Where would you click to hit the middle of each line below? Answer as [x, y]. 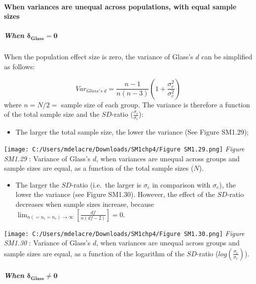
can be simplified [227, 57]
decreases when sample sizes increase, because [85, 204]
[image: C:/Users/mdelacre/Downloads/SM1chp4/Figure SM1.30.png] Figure [124, 233]
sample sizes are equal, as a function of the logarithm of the [94, 253]
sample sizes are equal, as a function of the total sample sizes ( [99, 168]
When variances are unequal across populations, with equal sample [120, 6]
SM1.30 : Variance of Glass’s [47, 243]
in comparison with [181, 184]
